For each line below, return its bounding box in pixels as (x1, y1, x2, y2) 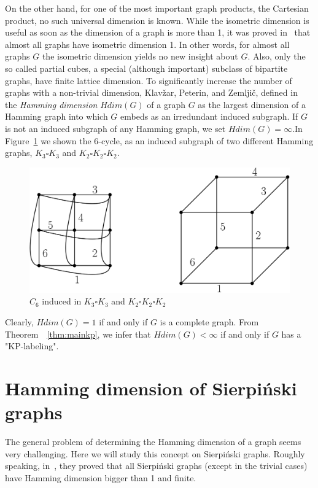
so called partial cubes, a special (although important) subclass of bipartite (5, 61, 288, 74)
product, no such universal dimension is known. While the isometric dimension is (5, 14, 309, 26)
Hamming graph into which (5, 110, 108, 123)
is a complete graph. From (160, 316, 259, 328)
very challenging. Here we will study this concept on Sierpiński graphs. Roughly (5, 447, 305, 460)
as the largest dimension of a (198, 98, 306, 110)
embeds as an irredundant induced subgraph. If (120, 110, 298, 123)
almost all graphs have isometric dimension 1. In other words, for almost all (5, 37, 290, 50)
